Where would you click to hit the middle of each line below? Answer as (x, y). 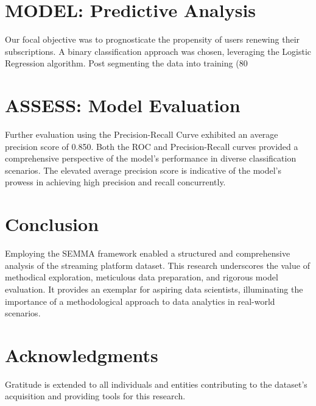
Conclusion (52, 224)
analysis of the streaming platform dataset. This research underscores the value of (157, 265)
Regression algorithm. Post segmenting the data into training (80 (126, 63)
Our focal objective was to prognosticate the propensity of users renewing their (153, 39)
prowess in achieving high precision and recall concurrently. (115, 182)
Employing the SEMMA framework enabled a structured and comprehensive (148, 253)
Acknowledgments (82, 354)
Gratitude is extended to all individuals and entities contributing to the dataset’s (156, 384)
